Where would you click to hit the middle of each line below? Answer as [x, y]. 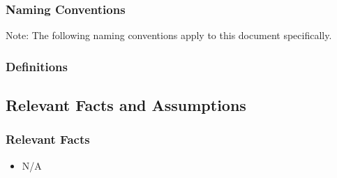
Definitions [37, 66]
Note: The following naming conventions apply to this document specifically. [169, 35]
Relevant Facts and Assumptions [126, 105]
